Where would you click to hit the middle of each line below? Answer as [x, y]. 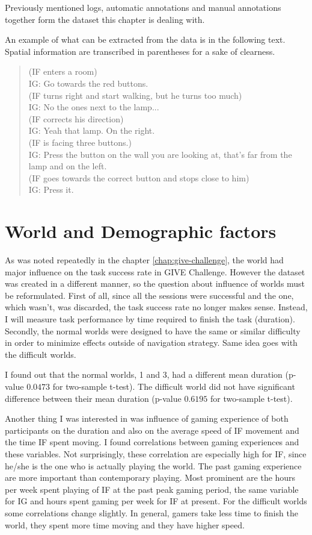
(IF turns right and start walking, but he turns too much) [135, 95]
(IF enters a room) [63, 71]
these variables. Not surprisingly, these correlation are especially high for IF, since [156, 453]
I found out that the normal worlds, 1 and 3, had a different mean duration [144, 374]
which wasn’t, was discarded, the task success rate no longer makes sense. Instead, [156, 307]
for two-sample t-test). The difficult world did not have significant [174, 386]
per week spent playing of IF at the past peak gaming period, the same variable [152, 489]
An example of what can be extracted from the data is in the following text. [145, 39]
